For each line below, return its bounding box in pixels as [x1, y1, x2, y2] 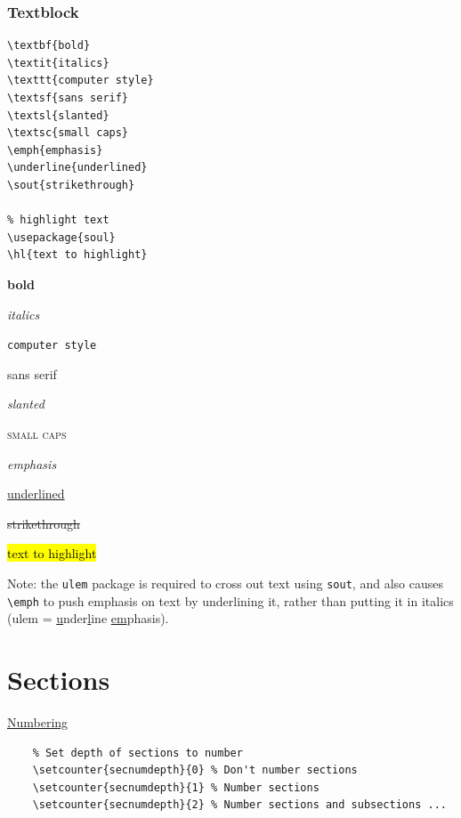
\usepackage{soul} [7, 231, 116, 244]
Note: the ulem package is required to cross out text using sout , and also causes [7, 573, 443, 592]
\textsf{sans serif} [7, 92, 129, 104]
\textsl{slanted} [7, 109, 109, 122]
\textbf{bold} [7, 39, 91, 53]
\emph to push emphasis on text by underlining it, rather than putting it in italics [7, 591, 454, 610]
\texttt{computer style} [7, 74, 154, 87]
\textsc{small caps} [7, 126, 129, 140]
